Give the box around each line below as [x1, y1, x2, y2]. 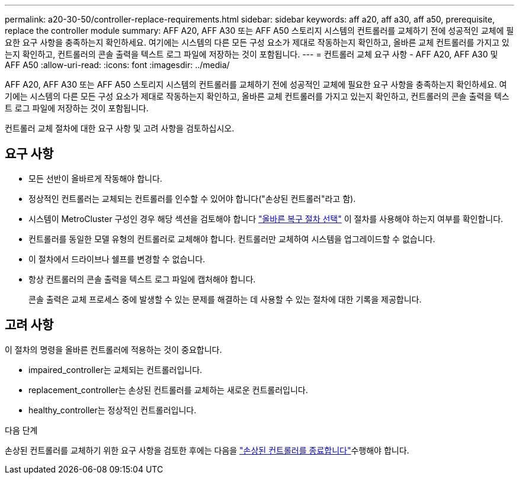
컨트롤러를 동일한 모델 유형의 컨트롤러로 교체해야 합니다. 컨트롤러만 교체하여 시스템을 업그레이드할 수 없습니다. [28, 233, 435, 244]
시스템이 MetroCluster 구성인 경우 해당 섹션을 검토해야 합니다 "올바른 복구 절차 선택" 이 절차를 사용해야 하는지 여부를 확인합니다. [28, 213, 504, 224]
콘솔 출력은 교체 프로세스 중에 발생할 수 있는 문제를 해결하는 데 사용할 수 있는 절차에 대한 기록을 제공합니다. [28, 294, 422, 304]
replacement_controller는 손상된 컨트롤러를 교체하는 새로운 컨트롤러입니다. [28, 384, 308, 395]
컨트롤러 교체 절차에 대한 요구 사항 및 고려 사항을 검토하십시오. [5, 123, 235, 133]
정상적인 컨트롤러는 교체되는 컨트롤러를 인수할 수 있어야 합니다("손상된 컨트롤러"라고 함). [28, 193, 356, 204]
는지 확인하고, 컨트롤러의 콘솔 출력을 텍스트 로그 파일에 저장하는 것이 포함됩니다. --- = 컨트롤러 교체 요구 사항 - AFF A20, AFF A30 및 [5, 49, 498, 59]
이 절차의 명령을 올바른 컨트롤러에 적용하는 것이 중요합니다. [5, 344, 222, 355]
